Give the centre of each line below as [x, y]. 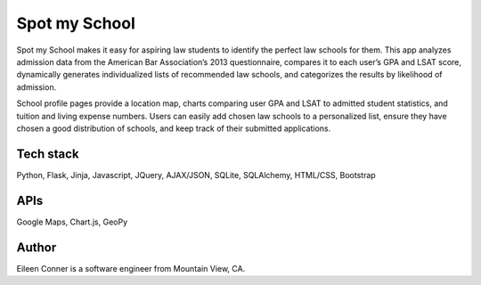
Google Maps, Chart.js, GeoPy [72, 222]
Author [37, 247]
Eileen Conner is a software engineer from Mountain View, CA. [131, 268]
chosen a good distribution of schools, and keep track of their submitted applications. [174, 128]
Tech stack [48, 154]
